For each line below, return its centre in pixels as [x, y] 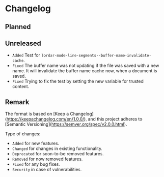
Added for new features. [36, 144]
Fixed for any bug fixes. [36, 164]
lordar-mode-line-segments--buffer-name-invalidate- [96, 56]
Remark [17, 102]
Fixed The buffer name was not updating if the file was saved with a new [86, 66]
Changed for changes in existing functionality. [57, 148]
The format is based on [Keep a [37, 114]
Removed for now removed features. [47, 159]
